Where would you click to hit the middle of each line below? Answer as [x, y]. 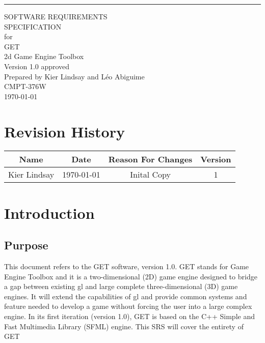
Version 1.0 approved [37, 66]
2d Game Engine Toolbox [44, 56]
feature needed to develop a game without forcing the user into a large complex [128, 306]
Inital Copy [150, 175]
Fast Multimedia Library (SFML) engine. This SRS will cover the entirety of [124, 326]
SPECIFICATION [33, 26]
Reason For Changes [150, 159]
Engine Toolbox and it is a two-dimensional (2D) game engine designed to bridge [131, 276]
